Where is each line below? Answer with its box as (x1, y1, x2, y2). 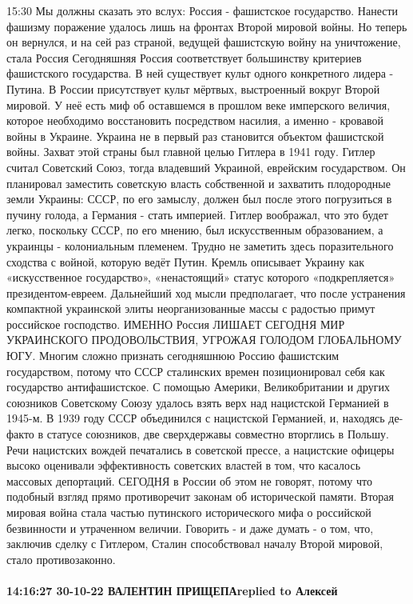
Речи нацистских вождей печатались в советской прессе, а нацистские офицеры (6, 441, 395, 458)
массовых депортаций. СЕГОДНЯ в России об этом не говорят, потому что (6, 472, 372, 489)
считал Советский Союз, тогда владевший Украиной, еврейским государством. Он (6, 158, 406, 175)
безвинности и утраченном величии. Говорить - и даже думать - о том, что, (6, 519, 374, 536)
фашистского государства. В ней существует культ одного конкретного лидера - (6, 65, 394, 82)
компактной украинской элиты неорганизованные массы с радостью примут (6, 300, 375, 317)
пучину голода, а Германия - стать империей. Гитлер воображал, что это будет (6, 206, 388, 222)
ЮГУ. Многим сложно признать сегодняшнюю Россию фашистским (6, 347, 340, 364)
